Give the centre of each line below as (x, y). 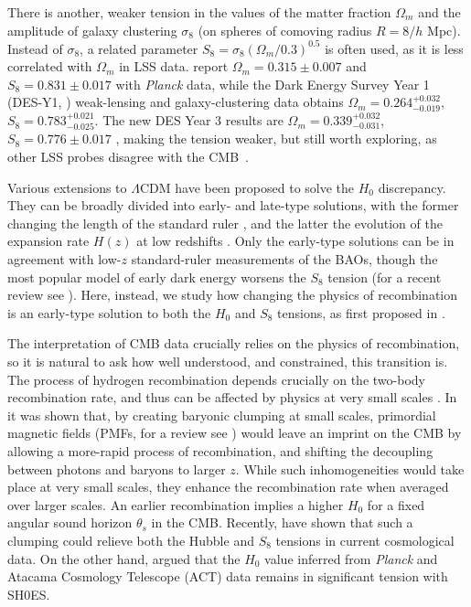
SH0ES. (29, 594)
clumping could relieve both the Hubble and (131, 540)
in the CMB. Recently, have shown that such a (282, 522)
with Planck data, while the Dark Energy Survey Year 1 (273, 84)
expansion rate (48, 241)
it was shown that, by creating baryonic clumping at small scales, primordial (222, 415)
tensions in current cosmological (365, 540)
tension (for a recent (385, 277)
